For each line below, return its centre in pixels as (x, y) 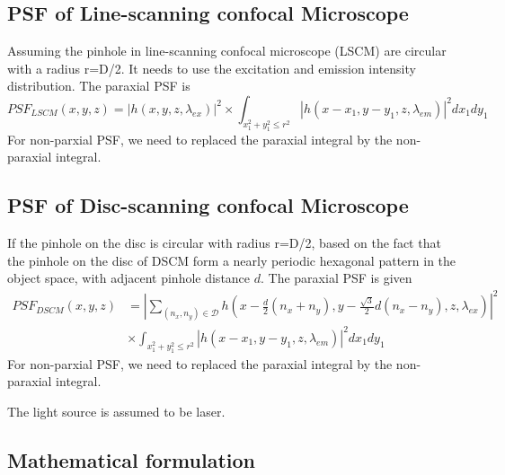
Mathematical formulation (131, 459)
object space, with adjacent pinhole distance (129, 278)
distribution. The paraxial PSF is (99, 86)
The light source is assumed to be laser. (116, 411)
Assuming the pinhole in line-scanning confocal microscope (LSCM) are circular (227, 51)
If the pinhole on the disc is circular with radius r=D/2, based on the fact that (224, 243)
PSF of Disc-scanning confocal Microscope (208, 205)
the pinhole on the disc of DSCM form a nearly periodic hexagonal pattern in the (232, 260)
